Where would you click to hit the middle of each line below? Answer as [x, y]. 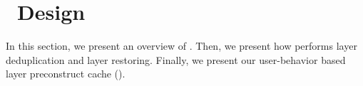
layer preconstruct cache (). [66, 74]
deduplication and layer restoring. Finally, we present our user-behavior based [176, 59]
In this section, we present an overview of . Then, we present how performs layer [181, 46]
